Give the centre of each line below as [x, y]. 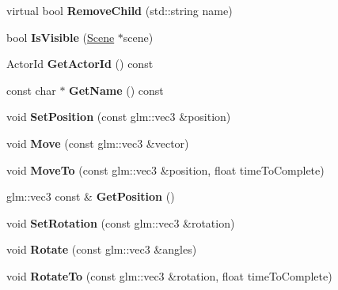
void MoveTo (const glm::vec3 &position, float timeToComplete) [165, 169]
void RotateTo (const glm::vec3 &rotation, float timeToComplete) [169, 275]
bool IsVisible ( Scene [61, 37]
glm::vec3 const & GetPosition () [91, 196]
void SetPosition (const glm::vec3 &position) [119, 117]
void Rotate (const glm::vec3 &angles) [102, 249]
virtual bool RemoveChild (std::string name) [120, 10]
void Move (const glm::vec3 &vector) [98, 143]
